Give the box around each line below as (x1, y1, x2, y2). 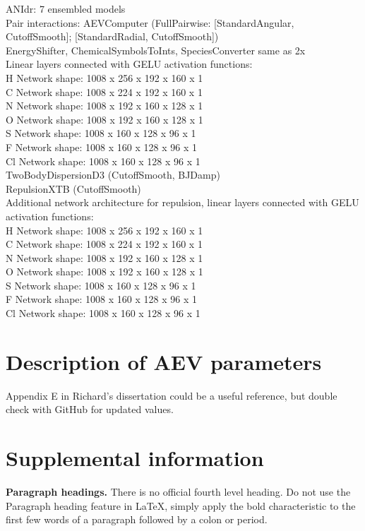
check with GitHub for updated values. (6, 402, 174, 417)
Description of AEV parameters (6, 347, 322, 376)
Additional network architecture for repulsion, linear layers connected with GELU (6, 195, 359, 210)
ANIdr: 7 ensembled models (6, 1, 126, 16)
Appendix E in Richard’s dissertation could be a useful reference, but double (6, 388, 337, 402)
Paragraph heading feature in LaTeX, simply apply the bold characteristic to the (6, 498, 356, 513)
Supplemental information (6, 443, 264, 472)
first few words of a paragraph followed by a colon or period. (6, 512, 268, 527)
